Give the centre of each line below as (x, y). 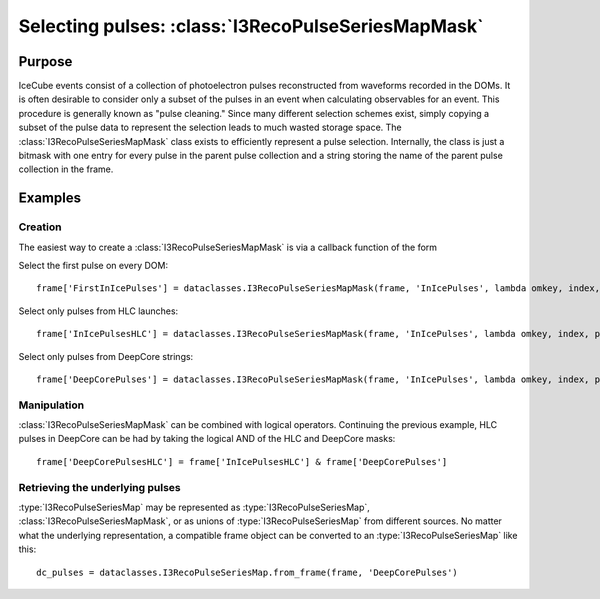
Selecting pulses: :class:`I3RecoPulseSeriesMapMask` (251, 26)
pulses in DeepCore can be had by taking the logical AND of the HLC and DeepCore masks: (207, 439)
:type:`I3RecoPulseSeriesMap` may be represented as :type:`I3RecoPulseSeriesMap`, (194, 507)
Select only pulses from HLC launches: (98, 311)
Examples (50, 198)
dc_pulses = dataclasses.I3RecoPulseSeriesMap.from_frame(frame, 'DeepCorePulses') (247, 572)
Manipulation (51, 405)
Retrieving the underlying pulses (99, 487)
